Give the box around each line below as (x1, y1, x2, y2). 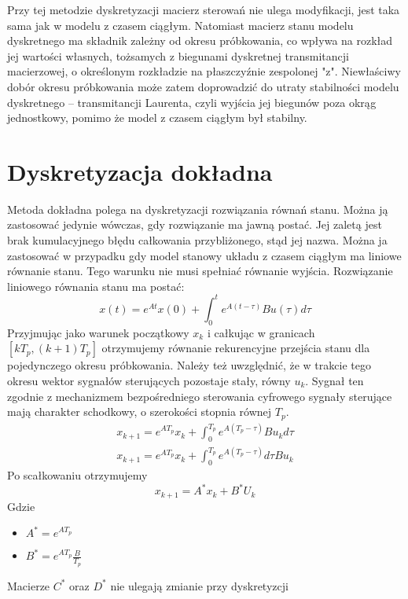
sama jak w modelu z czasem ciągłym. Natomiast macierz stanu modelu (7, 17, 354, 33)
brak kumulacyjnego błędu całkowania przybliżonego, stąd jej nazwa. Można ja (7, 232, 388, 248)
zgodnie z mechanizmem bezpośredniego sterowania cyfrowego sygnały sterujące (7, 388, 392, 404)
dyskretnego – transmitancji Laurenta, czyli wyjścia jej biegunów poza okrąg (7, 94, 377, 110)
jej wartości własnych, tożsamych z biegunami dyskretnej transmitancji (7, 47, 349, 64)
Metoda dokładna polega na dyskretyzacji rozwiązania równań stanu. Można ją (7, 200, 388, 217)
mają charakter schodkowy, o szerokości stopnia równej (7, 403, 272, 420)
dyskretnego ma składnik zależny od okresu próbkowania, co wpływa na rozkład (7, 32, 393, 49)
